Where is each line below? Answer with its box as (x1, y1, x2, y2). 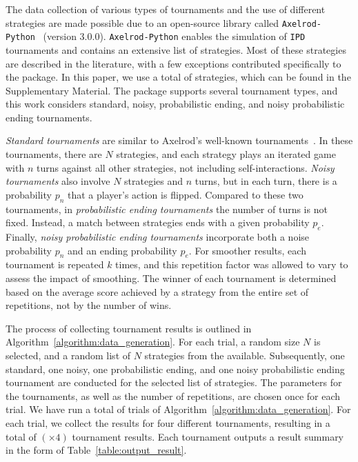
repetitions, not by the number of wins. (6, 298, 172, 312)
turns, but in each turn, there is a (195, 174, 337, 188)
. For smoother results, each (188, 243, 306, 257)
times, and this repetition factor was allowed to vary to (115, 257, 348, 272)
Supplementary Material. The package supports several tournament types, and (6, 83, 338, 97)
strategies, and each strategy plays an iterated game (116, 147, 336, 161)
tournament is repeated (6, 257, 104, 272)
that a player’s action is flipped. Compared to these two (68, 187, 304, 201)
